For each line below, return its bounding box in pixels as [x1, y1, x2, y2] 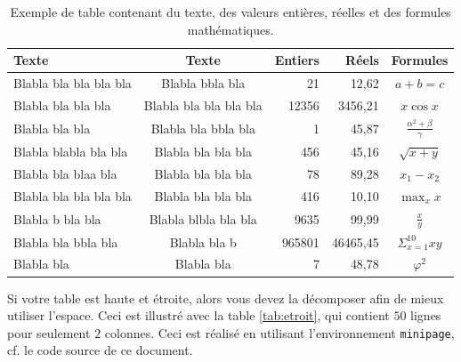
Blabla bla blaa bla [13, 164, 117, 182]
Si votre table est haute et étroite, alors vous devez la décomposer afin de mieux [7, 288, 444, 307]
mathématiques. [187, 20, 274, 38]
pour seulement [7, 323, 91, 342]
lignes [410, 306, 441, 325]
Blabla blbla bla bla [149, 209, 257, 228]
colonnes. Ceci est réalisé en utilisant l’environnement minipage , [104, 323, 455, 342]
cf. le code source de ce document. [7, 341, 193, 359]
